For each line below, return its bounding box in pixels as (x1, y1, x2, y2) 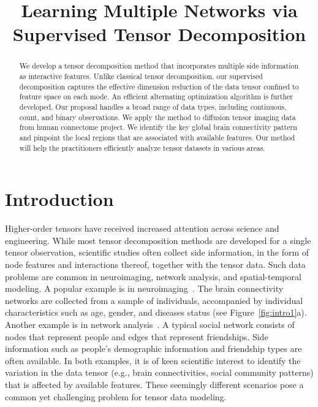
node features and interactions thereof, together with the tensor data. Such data (5, 257, 306, 270)
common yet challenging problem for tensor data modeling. (5, 390, 227, 403)
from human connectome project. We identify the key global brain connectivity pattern (19, 122, 297, 132)
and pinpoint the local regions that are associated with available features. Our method (19, 132, 295, 142)
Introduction (5, 186, 114, 211)
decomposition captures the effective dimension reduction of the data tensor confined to (19, 81, 299, 91)
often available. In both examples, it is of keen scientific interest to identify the (5, 354, 301, 367)
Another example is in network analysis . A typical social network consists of (5, 318, 295, 330)
